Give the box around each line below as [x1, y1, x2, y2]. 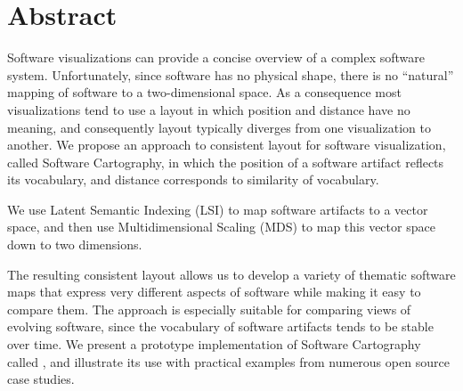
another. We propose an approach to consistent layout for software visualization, [7, 135, 446, 154]
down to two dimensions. [7, 235, 142, 254]
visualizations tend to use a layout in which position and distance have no [7, 100, 410, 118]
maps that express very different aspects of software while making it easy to [7, 282, 421, 301]
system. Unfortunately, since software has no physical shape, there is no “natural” [7, 65, 454, 84]
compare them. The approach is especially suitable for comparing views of [7, 299, 411, 318]
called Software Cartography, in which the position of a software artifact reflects [7, 152, 444, 171]
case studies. [7, 370, 75, 388]
